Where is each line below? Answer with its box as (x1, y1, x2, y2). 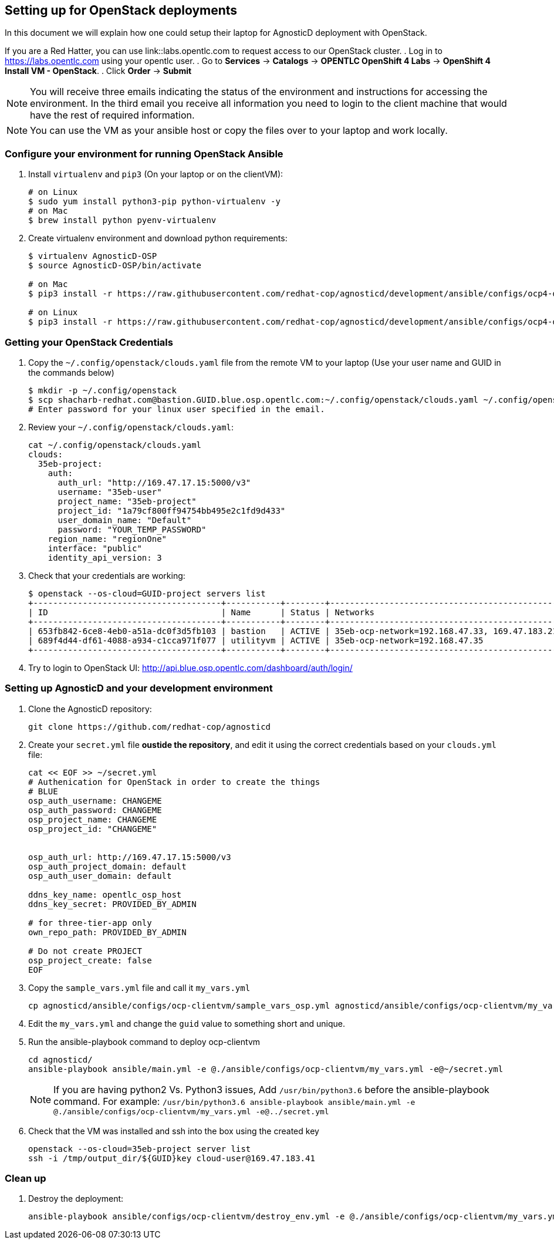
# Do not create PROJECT (28, 946, 142, 956)
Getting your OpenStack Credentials (5, 336, 173, 348)
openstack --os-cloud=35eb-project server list (28, 1144, 251, 1154)
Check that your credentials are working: (28, 570, 185, 581)
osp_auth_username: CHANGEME (28, 795, 162, 805)
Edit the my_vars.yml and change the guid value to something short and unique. (28, 1018, 346, 1029)
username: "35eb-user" (58, 487, 162, 497)
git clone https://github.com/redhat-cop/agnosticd (28, 722, 271, 731)
